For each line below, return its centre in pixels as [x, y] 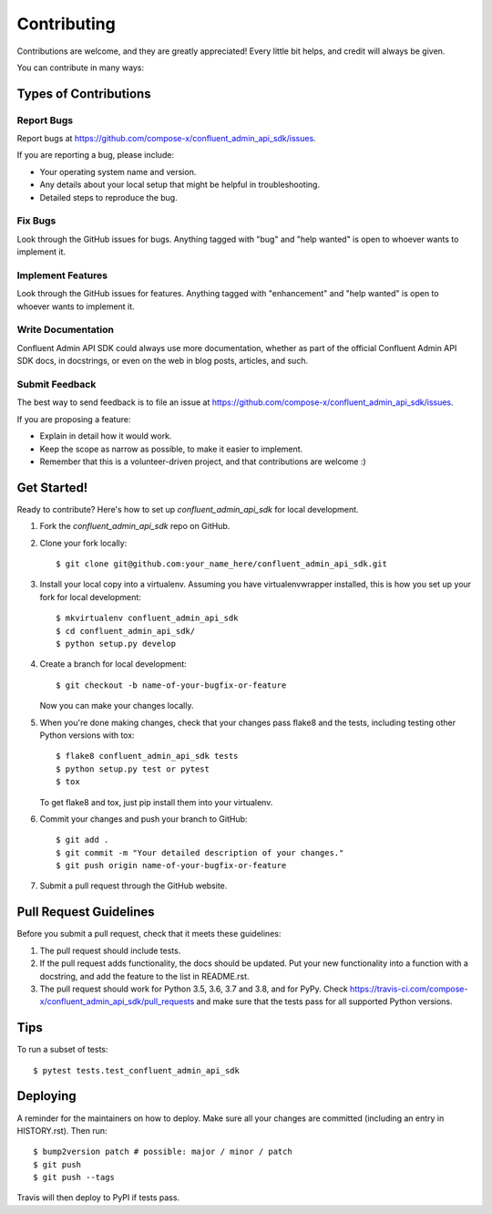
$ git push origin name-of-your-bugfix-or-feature [171, 866]
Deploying [46, 1096]
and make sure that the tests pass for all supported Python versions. [324, 1001]
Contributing [66, 24]
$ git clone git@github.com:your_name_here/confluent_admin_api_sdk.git [221, 564]
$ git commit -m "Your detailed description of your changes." [200, 852]
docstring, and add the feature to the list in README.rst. [144, 976]
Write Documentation [65, 330]
